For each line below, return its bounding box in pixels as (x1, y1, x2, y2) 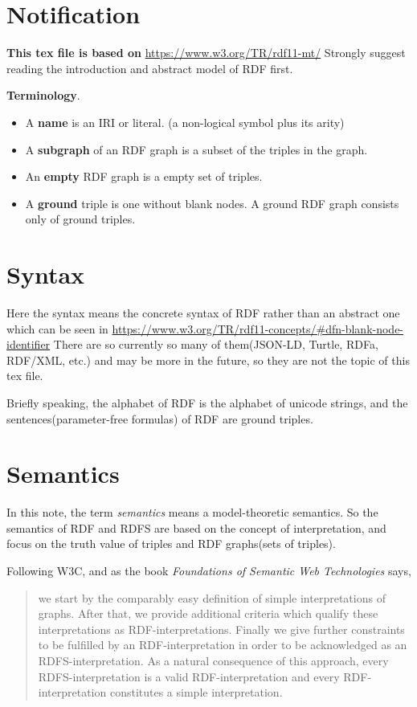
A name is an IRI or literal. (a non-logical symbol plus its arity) (25, 113, 345, 130)
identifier (6, 336, 51, 353)
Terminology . (6, 87, 80, 104)
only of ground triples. (25, 210, 136, 227)
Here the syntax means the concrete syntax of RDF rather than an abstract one (6, 304, 400, 321)
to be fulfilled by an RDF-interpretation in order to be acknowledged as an (38, 636, 407, 653)
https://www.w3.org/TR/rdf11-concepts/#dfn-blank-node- (112, 320, 404, 337)
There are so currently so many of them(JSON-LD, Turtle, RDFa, (53, 336, 378, 353)
